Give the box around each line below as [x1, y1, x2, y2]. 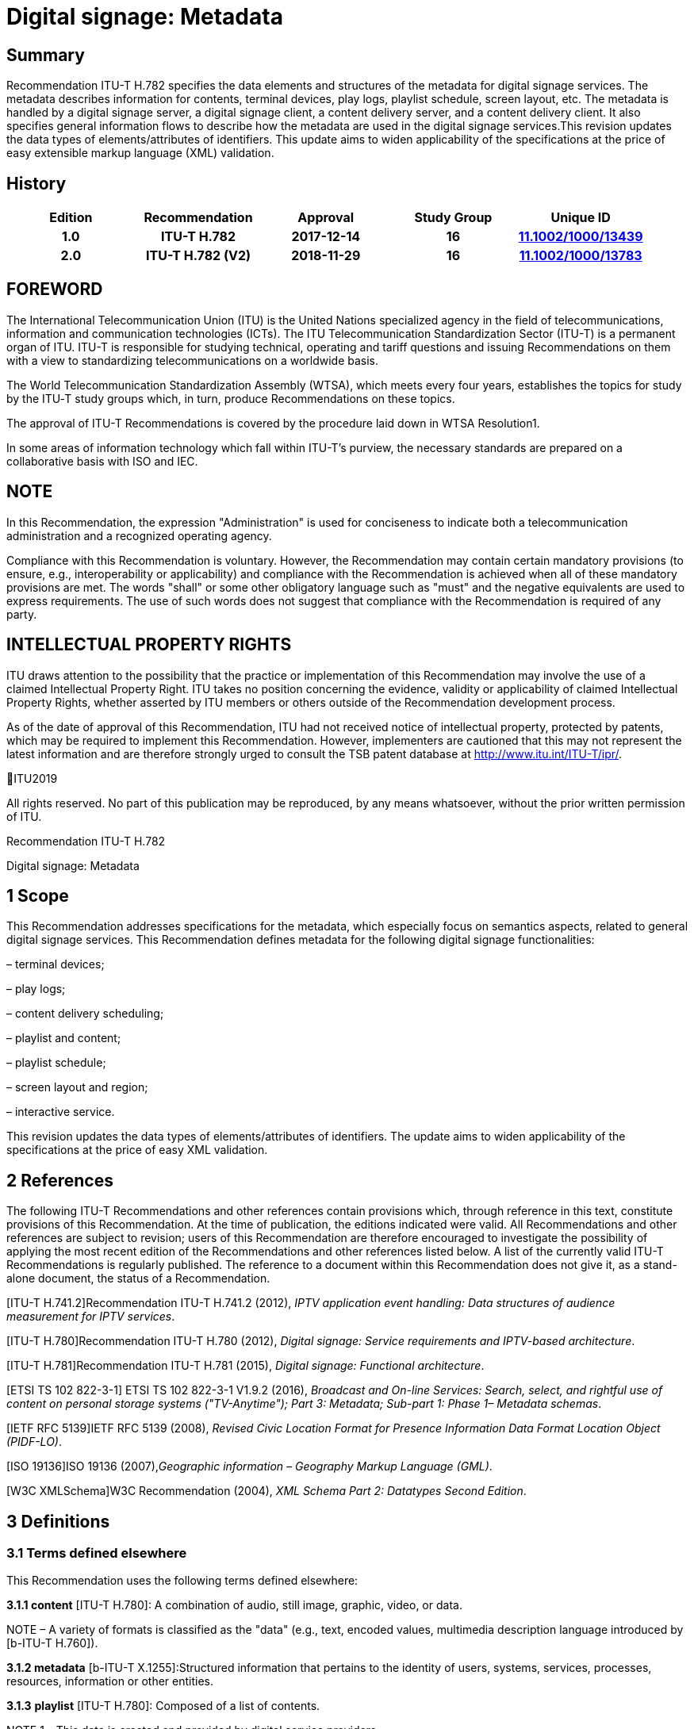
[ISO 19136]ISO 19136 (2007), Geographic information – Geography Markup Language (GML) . [6, 1459, 493, 1474]
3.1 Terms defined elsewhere [6, 1545, 187, 1562]
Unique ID [550, 209, 611, 226]
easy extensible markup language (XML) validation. [6, 146, 274, 160]
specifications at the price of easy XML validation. [6, 1143, 268, 1157]
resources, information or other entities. [6, 1674, 214, 1689]
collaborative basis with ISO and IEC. [6, 454, 198, 468]
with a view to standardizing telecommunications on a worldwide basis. [6, 353, 379, 367]
